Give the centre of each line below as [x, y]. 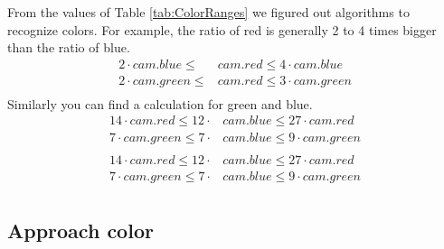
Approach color [80, 231]
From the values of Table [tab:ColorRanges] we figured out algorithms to [208, 12]
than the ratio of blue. [69, 47]
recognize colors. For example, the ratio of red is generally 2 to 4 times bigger [222, 29]
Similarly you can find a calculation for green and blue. [160, 103]
